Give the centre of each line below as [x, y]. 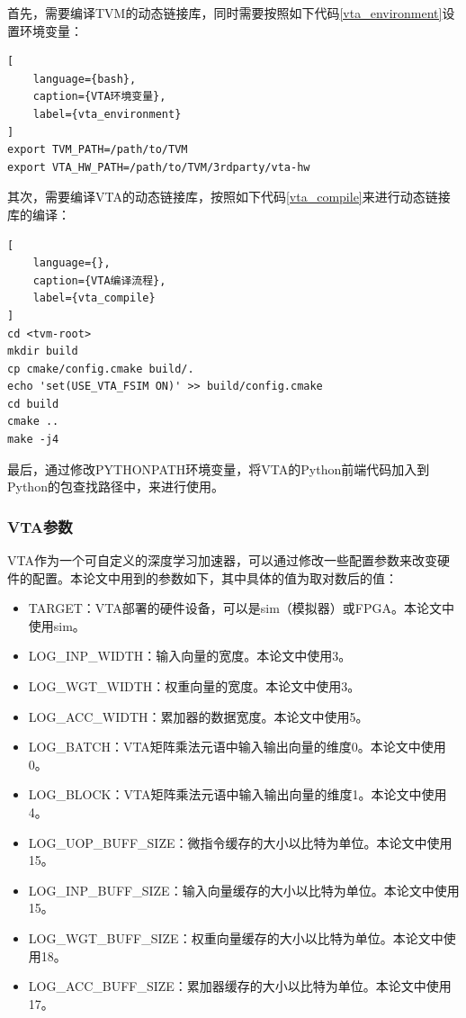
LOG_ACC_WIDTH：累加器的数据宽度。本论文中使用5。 [198, 716]
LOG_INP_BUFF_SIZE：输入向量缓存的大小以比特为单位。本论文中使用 [244, 890]
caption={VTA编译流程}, [99, 280]
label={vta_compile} [94, 298]
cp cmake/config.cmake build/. [101, 369]
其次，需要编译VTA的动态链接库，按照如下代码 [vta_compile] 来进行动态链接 [229, 197]
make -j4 [33, 440]
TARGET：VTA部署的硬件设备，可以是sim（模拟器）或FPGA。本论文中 [241, 608]
